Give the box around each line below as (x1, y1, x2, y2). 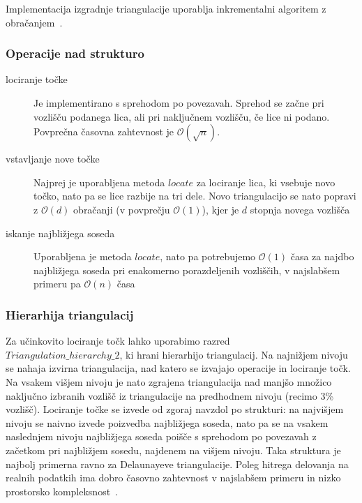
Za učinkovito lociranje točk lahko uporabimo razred (6, 333, 230, 348)
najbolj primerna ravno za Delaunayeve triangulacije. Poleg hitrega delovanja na (6, 456, 349, 471)
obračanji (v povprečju (73, 202, 170, 216)
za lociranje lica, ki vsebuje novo (196, 174, 335, 189)
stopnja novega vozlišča (250, 202, 350, 216)
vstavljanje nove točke (6, 151, 100, 166)
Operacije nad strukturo (6, 45, 144, 62)
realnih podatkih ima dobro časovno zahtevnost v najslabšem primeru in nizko (6, 470, 341, 485)
